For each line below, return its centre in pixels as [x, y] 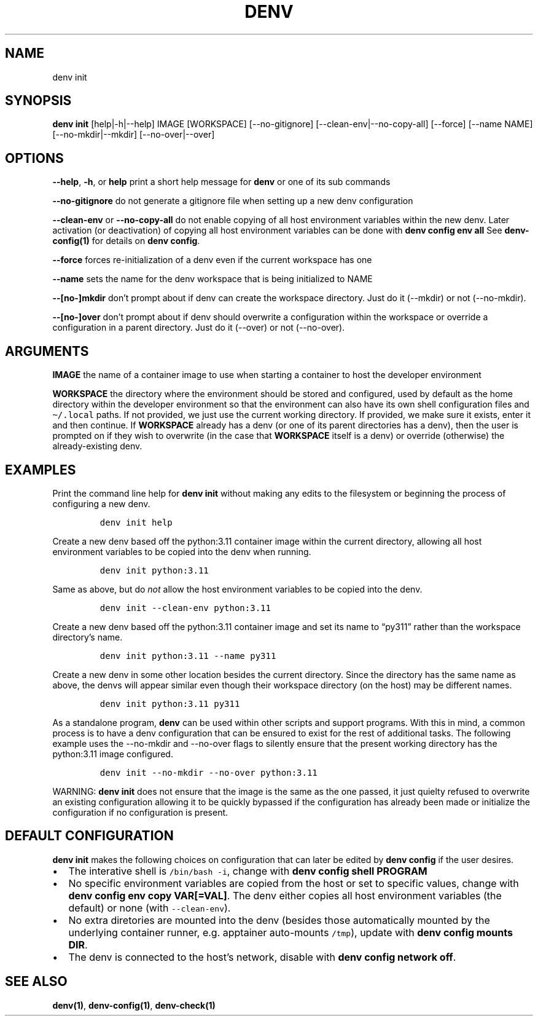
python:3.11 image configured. [113, 754]
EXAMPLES [41, 470]
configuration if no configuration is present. [140, 812]
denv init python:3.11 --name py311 [188, 656]
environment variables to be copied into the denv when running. [182, 551]
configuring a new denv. [101, 503]
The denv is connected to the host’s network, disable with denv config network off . [262, 957]
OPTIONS [34, 158]
